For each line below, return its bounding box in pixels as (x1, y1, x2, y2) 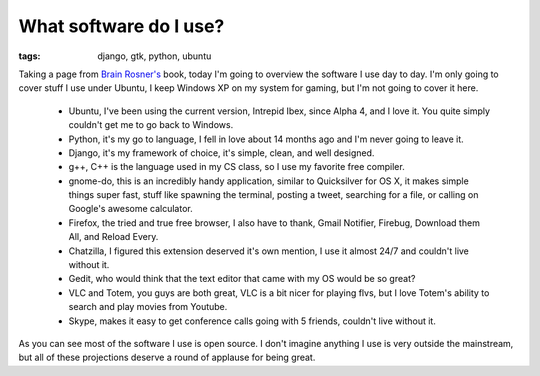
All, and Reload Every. (68, 231, 159, 243)
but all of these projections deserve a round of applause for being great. (18, 351, 316, 364)
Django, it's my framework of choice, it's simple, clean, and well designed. (68, 146, 375, 159)
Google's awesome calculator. (68, 203, 194, 215)
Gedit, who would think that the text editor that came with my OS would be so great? (68, 273, 416, 285)
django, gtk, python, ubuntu (97, 50, 212, 62)
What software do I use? (18, 15, 225, 37)
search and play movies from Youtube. (68, 301, 228, 313)
